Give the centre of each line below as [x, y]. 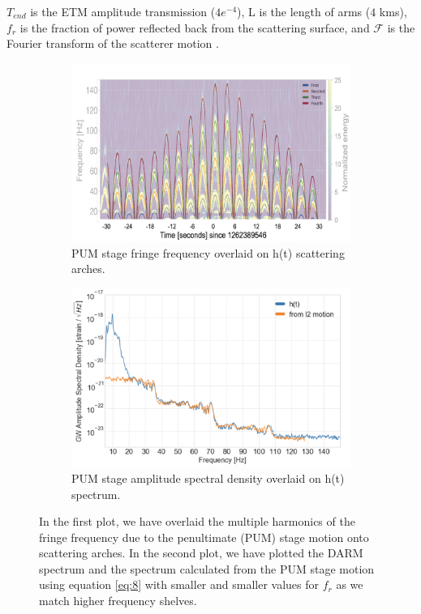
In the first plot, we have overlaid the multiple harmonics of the [197, 521]
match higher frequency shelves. [118, 601]
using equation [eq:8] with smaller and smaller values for [179, 584]
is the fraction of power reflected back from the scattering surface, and [195, 27]
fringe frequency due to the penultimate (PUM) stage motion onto [204, 537]
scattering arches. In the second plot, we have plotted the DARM [201, 553]
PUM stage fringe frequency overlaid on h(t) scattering [208, 252]
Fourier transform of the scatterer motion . [113, 43]
